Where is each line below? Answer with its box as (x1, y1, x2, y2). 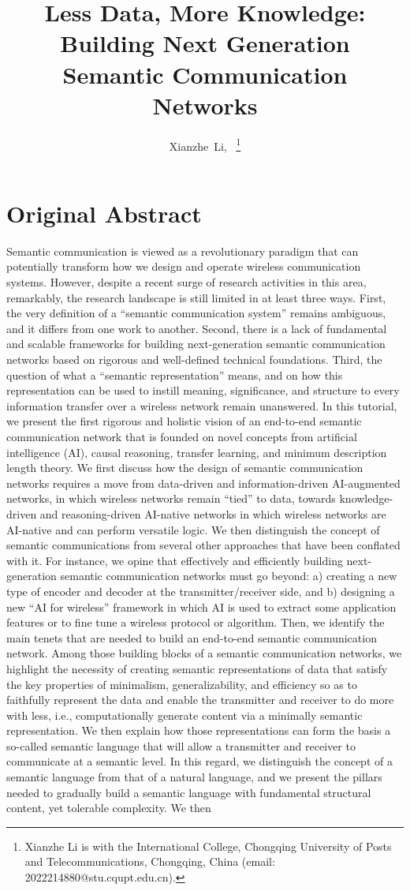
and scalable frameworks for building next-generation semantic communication (6, 335, 386, 352)
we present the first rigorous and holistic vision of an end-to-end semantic (6, 413, 362, 429)
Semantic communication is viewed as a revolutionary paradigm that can (6, 242, 359, 259)
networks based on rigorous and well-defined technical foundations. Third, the (6, 351, 382, 368)
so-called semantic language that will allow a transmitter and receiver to (6, 737, 356, 754)
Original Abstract (6, 197, 202, 229)
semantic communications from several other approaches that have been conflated (6, 537, 401, 553)
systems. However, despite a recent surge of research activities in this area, (6, 274, 367, 290)
